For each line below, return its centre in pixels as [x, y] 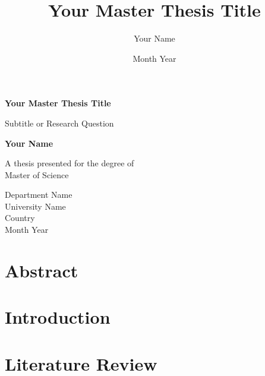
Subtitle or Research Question [59, 123]
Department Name [39, 195]
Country [20, 218]
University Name [35, 206]
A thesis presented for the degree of [70, 163]
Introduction [58, 317]
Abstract [42, 270]
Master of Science [37, 174]
